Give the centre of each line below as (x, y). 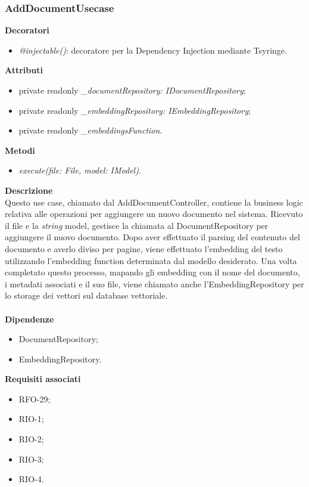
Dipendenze (29, 319)
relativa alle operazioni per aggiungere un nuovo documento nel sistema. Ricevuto (154, 214)
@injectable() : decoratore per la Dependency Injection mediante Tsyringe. (153, 50)
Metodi (20, 150)
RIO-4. (31, 479)
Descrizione (29, 190)
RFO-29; (35, 398)
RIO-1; (31, 419)
